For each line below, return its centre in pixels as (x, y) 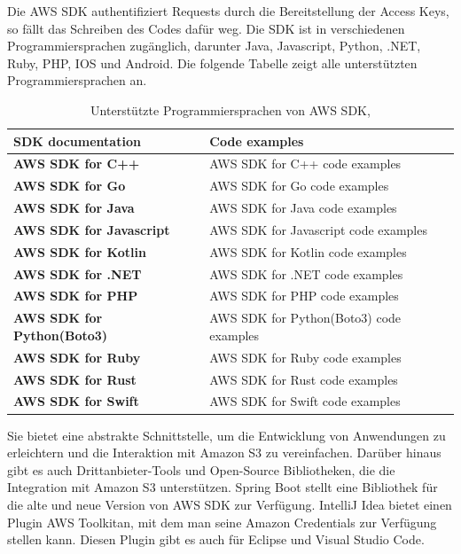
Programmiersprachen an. (77, 80)
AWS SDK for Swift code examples (305, 401)
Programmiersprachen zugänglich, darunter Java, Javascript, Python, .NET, (214, 46)
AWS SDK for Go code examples (299, 186)
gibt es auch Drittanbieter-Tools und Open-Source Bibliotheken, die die (201, 469)
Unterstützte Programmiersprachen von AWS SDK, (230, 109)
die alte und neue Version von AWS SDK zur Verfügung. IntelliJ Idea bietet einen (230, 504)
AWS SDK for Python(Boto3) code (305, 318)
